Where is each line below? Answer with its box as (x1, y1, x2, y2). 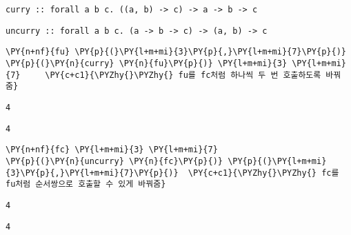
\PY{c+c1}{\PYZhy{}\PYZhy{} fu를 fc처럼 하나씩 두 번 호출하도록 (45, 70, 321, 80)
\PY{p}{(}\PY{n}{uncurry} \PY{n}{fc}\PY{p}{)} (6, 156, 223, 166)
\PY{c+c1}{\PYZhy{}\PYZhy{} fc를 (188, 167, 339, 178)
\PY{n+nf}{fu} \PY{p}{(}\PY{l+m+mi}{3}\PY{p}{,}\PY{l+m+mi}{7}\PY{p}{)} (6, 47, 346, 57)
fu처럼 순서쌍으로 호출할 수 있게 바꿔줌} (6, 179, 166, 190)
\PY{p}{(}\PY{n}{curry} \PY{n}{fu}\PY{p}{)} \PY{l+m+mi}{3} (6, 58, 288, 68)
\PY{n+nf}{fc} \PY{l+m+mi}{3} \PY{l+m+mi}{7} (6, 145, 218, 155)
